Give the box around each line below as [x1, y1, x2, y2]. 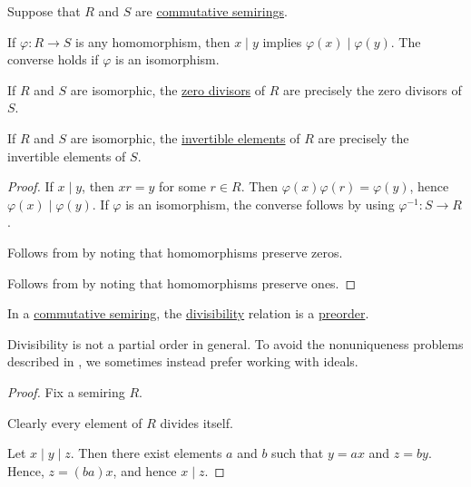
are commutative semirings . [135, 2, 288, 20]
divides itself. [160, 413, 233, 432]
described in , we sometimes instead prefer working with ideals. [7, 352, 358, 371]
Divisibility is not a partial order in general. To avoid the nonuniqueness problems [7, 334, 464, 353]
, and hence [113, 461, 177, 480]
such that [271, 443, 324, 463]
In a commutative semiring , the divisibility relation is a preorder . [7, 304, 369, 323]
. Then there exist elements [70, 443, 222, 463]
